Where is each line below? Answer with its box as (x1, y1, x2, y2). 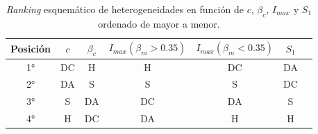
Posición (10, 41, 51, 55)
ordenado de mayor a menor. (98, 16, 220, 30)
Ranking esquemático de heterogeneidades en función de (6, 2, 244, 16)
